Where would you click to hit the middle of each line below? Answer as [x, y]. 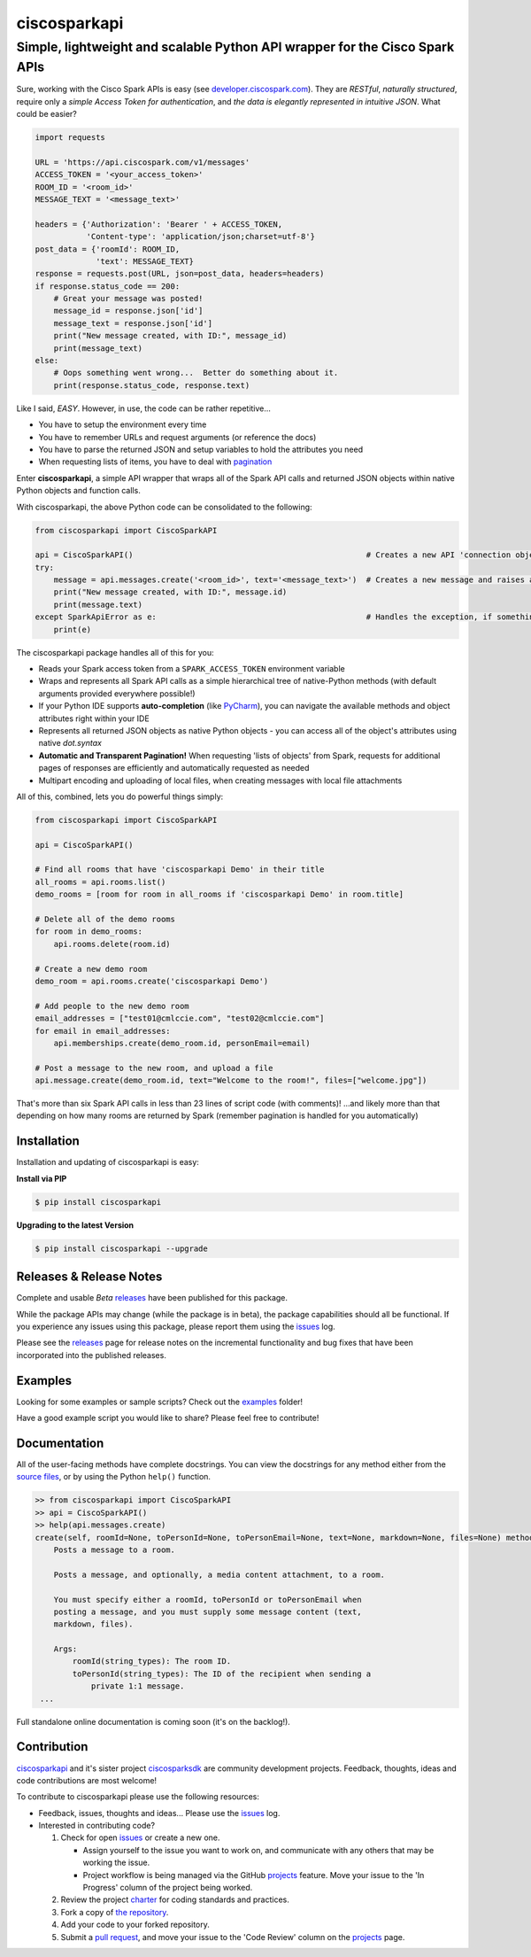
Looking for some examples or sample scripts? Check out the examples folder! [160, 1402]
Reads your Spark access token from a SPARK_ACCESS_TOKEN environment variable [192, 669]
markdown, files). [93, 1624]
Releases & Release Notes [89, 1277]
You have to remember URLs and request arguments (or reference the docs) [177, 437]
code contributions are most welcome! [87, 1780]
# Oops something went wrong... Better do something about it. [196, 373]
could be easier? [46, 114]
